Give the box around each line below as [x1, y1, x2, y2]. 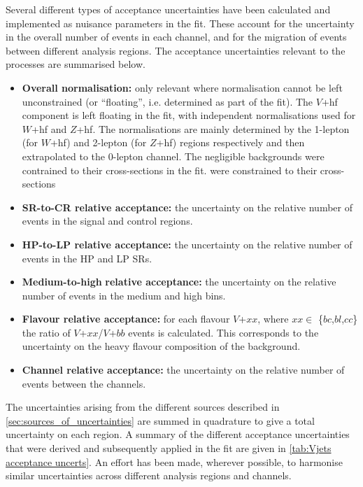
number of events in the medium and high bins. [22, 288, 226, 302]
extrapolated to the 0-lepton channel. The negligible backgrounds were [22, 148, 325, 163]
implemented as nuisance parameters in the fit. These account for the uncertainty [6, 15, 355, 30]
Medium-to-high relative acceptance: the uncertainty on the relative [22, 274, 336, 289]
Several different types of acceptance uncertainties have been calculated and [6, 2, 331, 16]
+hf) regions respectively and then [156, 135, 305, 150]
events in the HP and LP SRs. [22, 250, 152, 265]
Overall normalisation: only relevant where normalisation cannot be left [22, 80, 343, 94]
